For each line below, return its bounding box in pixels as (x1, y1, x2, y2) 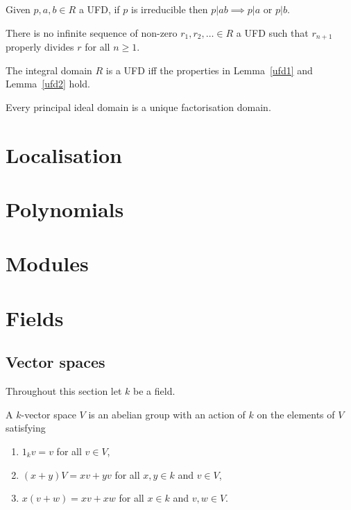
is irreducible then (130, 2, 208, 16)
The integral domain (6, 62, 92, 77)
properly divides (6, 40, 74, 54)
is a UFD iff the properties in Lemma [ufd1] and (105, 62, 313, 77)
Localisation (6, 140, 123, 169)
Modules (6, 249, 89, 278)
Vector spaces (6, 351, 105, 373)
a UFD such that (236, 25, 309, 40)
